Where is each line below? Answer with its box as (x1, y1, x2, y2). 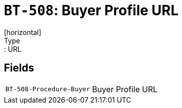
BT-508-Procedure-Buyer (5, 85, 91, 93)
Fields (4, 62, 34, 74)
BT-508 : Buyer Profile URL (4, 2, 179, 19)
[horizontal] (4, 28, 41, 36)
